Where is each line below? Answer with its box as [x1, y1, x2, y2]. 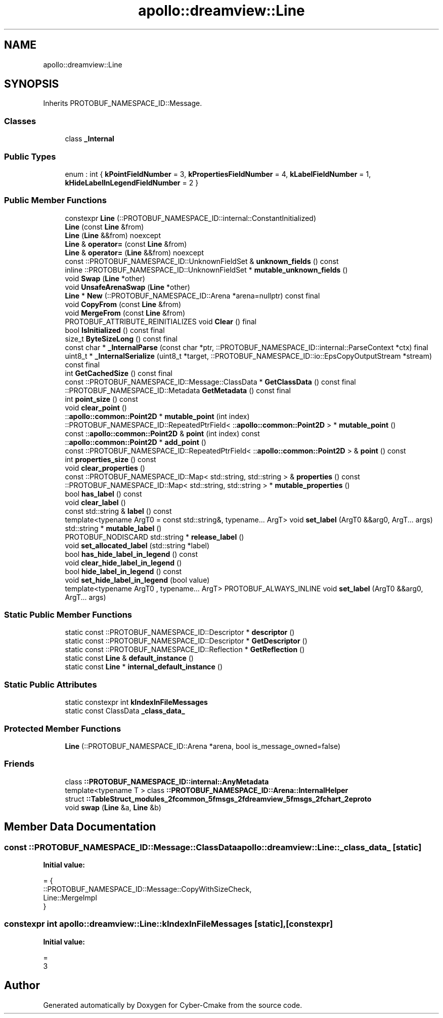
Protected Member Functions [4, 723, 121, 734]
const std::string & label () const [65, 506, 172, 515]
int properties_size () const [65, 455, 156, 464]
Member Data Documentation [4, 820, 156, 834]
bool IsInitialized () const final [65, 325, 165, 334]
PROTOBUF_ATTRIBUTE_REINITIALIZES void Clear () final [65, 317, 257, 326]
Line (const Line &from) [65, 222, 144, 231]
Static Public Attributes [4, 679, 97, 690]
